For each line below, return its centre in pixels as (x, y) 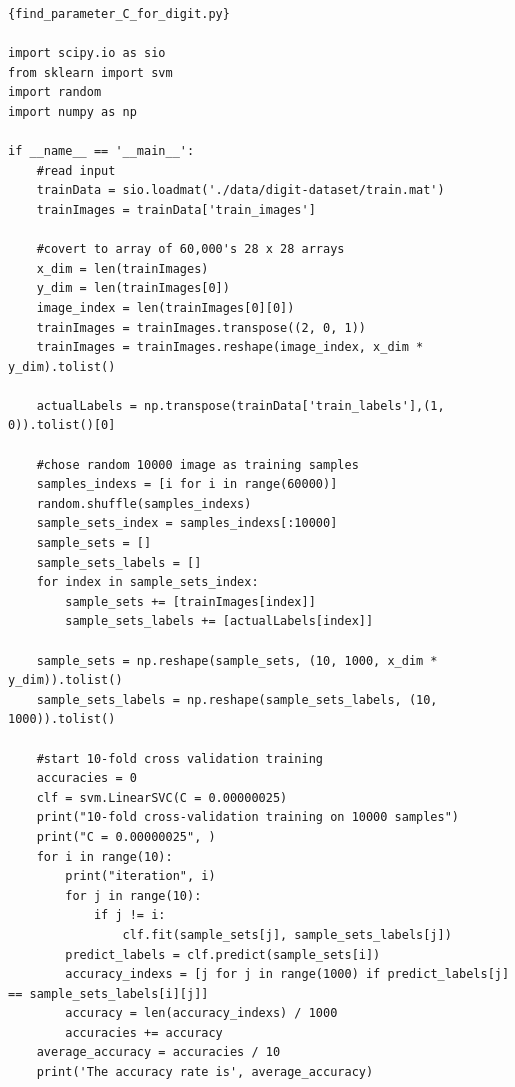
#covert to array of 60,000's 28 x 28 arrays (190, 249)
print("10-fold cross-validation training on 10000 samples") (248, 817)
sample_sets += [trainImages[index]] (190, 601)
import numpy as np (72, 111)
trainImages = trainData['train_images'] (176, 209)
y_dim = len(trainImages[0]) (133, 288)
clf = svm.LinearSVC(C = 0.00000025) (162, 797)
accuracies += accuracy (144, 1032)
